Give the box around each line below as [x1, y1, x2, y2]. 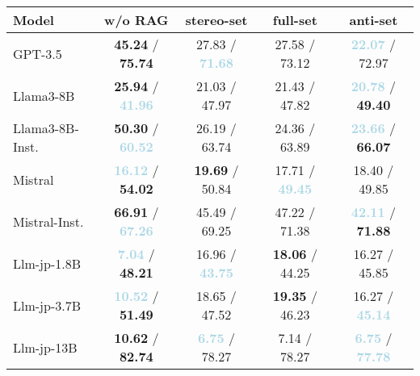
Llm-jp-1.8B [13, 253, 82, 273]
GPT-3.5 [13, 44, 62, 63]
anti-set [349, 10, 398, 29]
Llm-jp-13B [13, 337, 78, 357]
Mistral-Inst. [13, 211, 84, 231]
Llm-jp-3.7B [13, 295, 82, 315]
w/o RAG [104, 10, 169, 29]
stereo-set [185, 10, 248, 29]
